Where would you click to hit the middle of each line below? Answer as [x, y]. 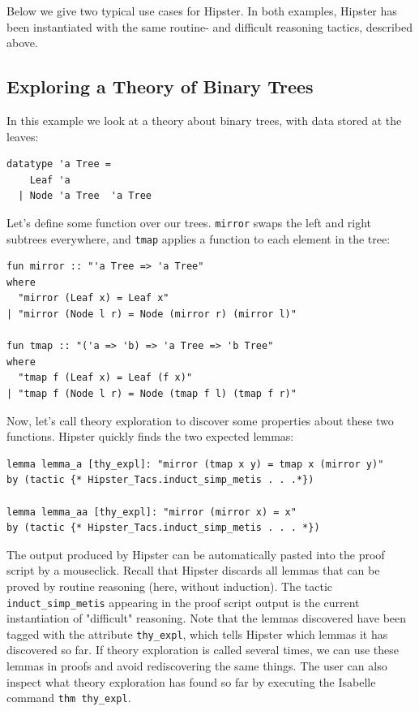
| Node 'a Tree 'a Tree [85, 196]
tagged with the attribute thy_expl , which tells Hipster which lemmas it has [197, 633]
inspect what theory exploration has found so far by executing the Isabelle [191, 681]
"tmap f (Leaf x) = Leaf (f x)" [105, 378]
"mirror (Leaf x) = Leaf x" [94, 298]
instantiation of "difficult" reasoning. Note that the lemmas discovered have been [207, 618]
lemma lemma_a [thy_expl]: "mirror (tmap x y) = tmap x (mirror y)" [195, 464]
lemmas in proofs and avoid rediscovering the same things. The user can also [197, 666]
